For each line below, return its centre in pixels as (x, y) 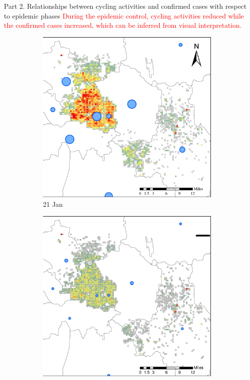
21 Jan (53, 204)
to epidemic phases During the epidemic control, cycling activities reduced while (124, 15)
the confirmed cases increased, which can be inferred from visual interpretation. (123, 25)
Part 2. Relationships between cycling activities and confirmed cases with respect (125, 6)
